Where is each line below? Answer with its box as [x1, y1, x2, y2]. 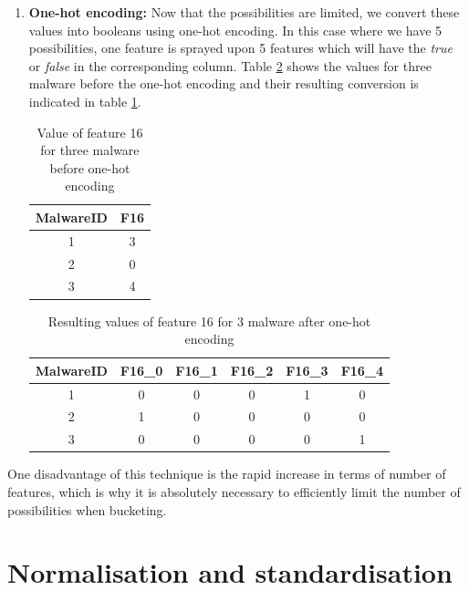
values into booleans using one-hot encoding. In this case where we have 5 [28, 20, 443, 39]
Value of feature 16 [36, 122, 143, 141]
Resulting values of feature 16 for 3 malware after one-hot [47, 311, 371, 330]
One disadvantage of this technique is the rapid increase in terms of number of [7, 464, 446, 483]
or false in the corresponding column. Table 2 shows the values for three [28, 56, 432, 75]
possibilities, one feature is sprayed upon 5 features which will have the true [28, 38, 453, 57]
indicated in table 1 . [28, 91, 141, 110]
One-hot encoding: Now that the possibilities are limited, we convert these [28, 3, 460, 21]
